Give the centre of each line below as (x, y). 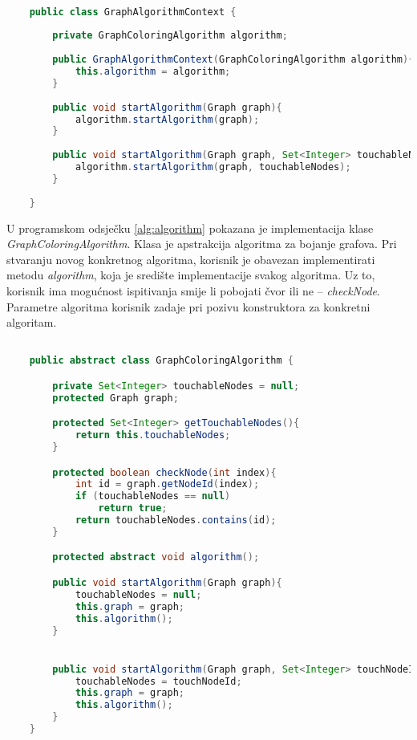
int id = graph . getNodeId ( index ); (167, 484)
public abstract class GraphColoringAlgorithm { (161, 361)
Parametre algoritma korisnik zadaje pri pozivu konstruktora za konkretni (188, 306)
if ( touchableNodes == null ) (153, 496)
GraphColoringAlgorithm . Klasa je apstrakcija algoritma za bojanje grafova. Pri (202, 244)
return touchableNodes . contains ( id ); (176, 520)
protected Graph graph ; (115, 398)
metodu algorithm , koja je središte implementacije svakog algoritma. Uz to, (191, 275)
